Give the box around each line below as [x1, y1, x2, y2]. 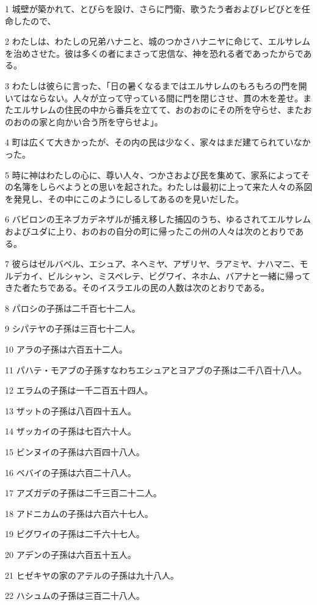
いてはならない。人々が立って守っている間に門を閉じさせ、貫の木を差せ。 [5, 91, 303, 104]
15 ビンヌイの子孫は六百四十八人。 [5, 446, 145, 458]
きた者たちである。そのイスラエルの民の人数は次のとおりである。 [5, 281, 270, 294]
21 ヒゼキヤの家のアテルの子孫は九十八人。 [5, 568, 179, 581]
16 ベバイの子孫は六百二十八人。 [5, 466, 136, 479]
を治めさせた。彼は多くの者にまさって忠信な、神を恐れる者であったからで [5, 46, 304, 59]
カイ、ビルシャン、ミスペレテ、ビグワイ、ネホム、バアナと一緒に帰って [21, 269, 311, 282]
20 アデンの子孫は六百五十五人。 [5, 548, 136, 560]
